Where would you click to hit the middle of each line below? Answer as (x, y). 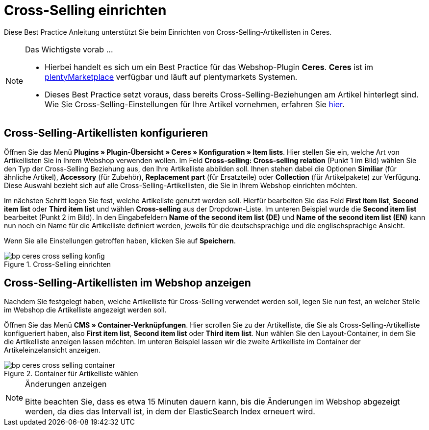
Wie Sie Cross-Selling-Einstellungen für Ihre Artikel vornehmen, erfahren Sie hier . (195, 104)
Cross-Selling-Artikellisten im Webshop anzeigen (127, 283)
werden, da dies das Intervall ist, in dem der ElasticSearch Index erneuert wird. (170, 412)
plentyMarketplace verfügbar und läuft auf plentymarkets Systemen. (171, 77)
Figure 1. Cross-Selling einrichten (58, 264)
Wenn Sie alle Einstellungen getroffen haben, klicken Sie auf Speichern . (120, 240)
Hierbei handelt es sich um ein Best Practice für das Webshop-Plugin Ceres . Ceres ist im (209, 67)
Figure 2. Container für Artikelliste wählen (71, 374)
